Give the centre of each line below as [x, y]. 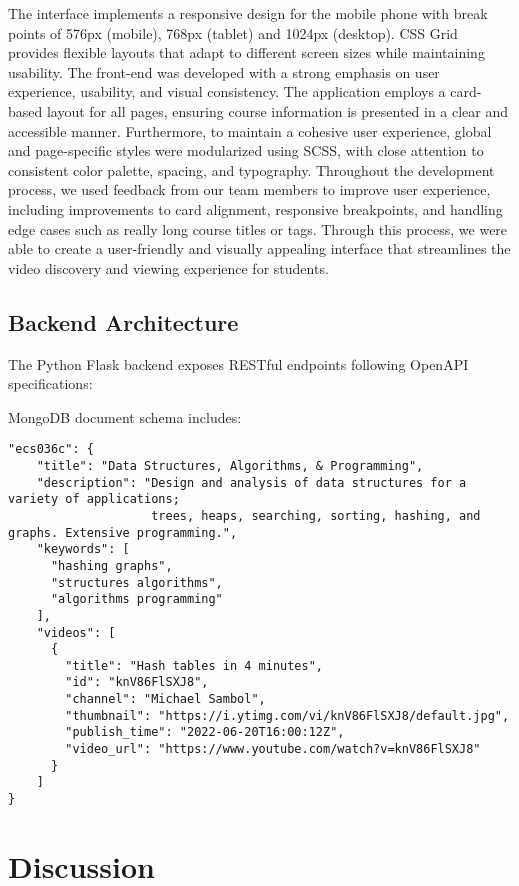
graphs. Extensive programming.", [123, 532]
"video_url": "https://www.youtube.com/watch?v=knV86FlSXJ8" [273, 749]
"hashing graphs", [111, 565]
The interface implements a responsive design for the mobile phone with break [248, 13]
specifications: [50, 383]
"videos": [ [76, 632]
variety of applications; [94, 499]
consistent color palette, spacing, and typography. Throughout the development [251, 169]
